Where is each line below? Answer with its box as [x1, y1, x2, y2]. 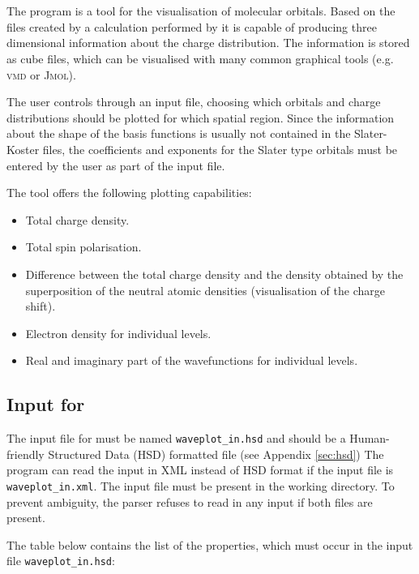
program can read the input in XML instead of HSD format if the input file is [6, 461, 394, 478]
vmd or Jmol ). [6, 66, 76, 83]
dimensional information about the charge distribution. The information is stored [6, 34, 410, 51]
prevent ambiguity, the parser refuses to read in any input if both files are [6, 493, 373, 510]
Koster [6, 140, 40, 157]
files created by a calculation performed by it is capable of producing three [6, 18, 377, 35]
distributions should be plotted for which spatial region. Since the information [6, 109, 395, 126]
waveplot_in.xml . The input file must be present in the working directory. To [6, 477, 395, 494]
